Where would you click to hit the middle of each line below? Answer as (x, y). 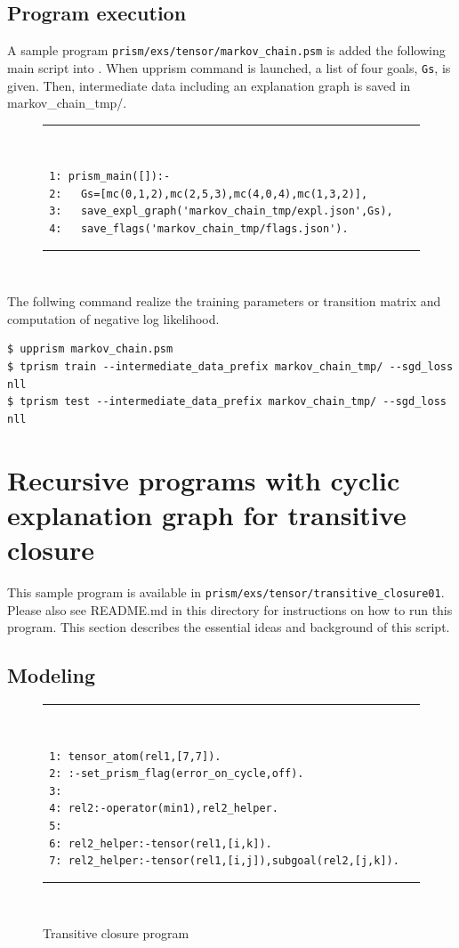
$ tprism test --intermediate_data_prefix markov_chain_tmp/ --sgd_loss (227, 402)
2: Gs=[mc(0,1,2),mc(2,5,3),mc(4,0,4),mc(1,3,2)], (209, 194)
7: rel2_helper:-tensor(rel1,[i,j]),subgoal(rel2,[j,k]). (224, 861)
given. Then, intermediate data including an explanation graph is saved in (209, 85)
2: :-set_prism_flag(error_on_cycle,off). (177, 774)
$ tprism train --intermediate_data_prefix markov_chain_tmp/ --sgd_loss (230, 367)
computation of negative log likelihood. (113, 318)
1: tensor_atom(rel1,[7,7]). (135, 756)
